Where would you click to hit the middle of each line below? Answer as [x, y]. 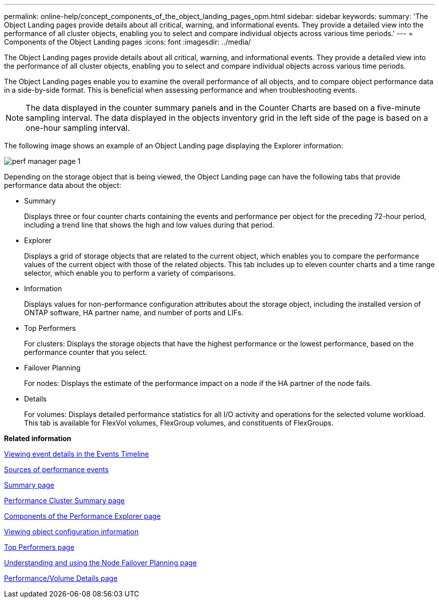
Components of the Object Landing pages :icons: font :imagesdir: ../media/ [128, 42]
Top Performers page [39, 547]
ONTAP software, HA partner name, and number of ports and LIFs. [134, 313]
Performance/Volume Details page [61, 578]
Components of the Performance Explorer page [82, 516]
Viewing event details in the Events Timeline [77, 454]
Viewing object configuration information [71, 532]
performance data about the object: [63, 185]
